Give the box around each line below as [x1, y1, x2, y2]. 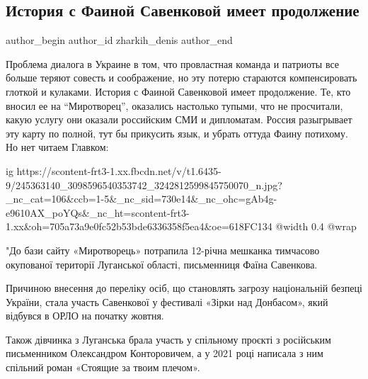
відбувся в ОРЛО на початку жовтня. [6, 308, 164, 323]
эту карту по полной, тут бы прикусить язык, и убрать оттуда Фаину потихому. [6, 125, 348, 140]
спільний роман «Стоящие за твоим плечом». [6, 360, 200, 375]
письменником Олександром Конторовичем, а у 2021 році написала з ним [6, 346, 323, 361]
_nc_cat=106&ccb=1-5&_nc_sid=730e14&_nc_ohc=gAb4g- [6, 191, 277, 206]
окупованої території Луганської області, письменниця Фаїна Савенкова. [6, 256, 318, 271]
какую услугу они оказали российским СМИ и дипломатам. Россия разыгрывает [6, 112, 352, 127]
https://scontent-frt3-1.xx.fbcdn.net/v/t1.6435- [16, 163, 222, 178]
